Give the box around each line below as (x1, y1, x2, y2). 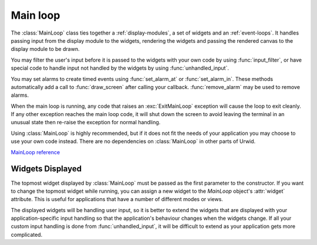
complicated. (11, 231, 43, 238)
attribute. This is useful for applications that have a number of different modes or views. (11, 196, 223, 203)
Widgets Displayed (11, 164, 82, 174)
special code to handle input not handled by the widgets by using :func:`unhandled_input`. (11, 64, 229, 72)
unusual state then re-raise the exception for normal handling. (11, 119, 161, 126)
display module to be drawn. (11, 46, 80, 53)
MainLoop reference (11, 148, 60, 155)
